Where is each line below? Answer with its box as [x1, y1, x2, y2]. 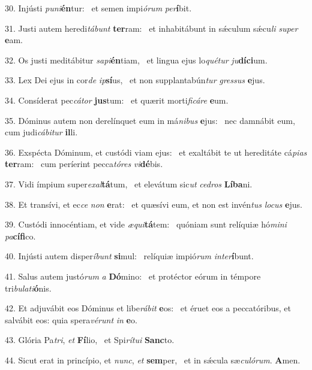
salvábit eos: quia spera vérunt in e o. [5, 313, 137, 326]
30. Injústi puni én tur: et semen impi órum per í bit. [5, 2, 192, 14]
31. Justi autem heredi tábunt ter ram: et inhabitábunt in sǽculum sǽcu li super [5, 22, 298, 34]
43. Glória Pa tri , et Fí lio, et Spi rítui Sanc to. [5, 333, 175, 346]
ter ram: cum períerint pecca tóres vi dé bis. [5, 157, 163, 170]
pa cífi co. [5, 229, 36, 242]
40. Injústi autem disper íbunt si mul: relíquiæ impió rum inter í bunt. [5, 250, 254, 262]
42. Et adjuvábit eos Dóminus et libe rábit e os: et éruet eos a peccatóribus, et [5, 302, 291, 314]
